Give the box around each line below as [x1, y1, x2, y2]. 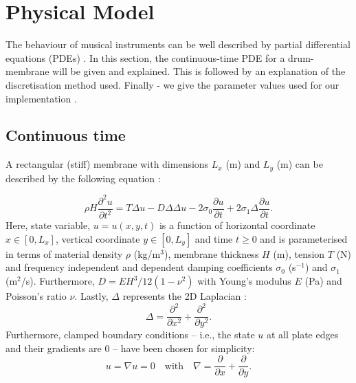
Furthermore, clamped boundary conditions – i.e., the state [5, 327, 255, 342]
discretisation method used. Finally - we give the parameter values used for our [5, 77, 340, 91]
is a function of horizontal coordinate [159, 218, 315, 232]
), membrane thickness [164, 246, 259, 261]
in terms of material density [5, 246, 123, 261]
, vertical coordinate [55, 231, 140, 245]
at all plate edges [266, 327, 339, 342]
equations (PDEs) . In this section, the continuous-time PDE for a [5, 50, 285, 65]
